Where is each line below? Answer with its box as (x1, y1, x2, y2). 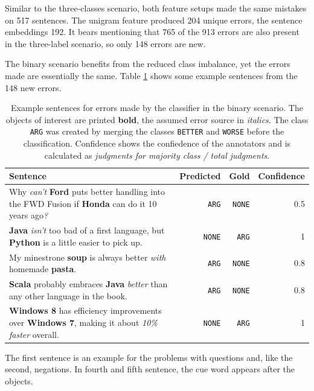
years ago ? (9, 209, 48, 221)
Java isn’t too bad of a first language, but (9, 224, 165, 237)
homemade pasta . (9, 262, 77, 275)
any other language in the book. (9, 289, 127, 302)
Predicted (179, 170, 221, 182)
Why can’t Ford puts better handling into (9, 185, 165, 198)
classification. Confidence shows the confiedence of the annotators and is (23, 137, 291, 149)
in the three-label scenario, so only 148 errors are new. (5, 37, 206, 49)
